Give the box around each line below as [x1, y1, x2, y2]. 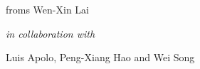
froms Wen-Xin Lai [6, 2, 89, 17]
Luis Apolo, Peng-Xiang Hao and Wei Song [6, 50, 195, 65]
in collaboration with [6, 26, 95, 41]
